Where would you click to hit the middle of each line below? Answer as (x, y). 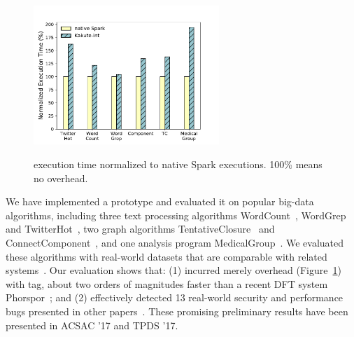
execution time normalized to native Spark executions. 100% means (178, 164)
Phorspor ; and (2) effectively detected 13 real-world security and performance (175, 297)
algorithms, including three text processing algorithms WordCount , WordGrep (176, 215)
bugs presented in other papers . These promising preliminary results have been (177, 311)
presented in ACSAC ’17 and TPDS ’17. (92, 325)
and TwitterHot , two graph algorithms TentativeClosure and (140, 229)
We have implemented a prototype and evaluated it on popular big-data (160, 201)
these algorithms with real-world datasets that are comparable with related (167, 256)
